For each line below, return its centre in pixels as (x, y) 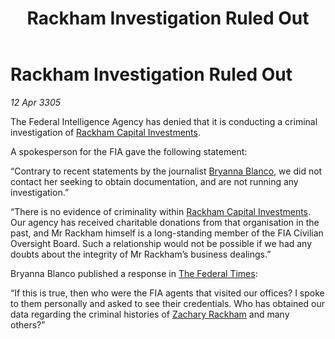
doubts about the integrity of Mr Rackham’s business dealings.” (141, 254)
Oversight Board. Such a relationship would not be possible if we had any (161, 243)
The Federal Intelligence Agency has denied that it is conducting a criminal (164, 121)
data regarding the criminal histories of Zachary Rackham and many (150, 314)
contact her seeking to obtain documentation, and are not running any (154, 181)
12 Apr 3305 (36, 102)
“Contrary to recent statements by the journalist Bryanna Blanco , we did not (166, 171)
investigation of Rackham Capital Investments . (105, 132)
